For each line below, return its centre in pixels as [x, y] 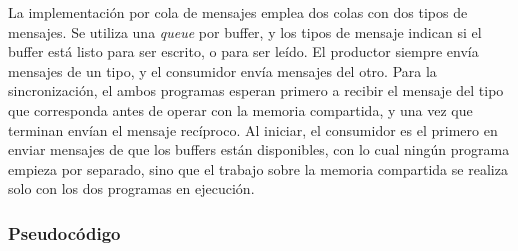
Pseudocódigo [64, 232]
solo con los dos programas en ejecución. [131, 188]
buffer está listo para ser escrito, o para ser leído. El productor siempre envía [243, 51]
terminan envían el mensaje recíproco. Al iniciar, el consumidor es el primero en [253, 129]
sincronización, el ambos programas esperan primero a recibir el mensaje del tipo [256, 90]
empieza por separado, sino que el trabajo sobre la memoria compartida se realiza [258, 168]
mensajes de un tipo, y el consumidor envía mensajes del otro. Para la [222, 70]
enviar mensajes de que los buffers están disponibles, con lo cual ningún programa [259, 149]
